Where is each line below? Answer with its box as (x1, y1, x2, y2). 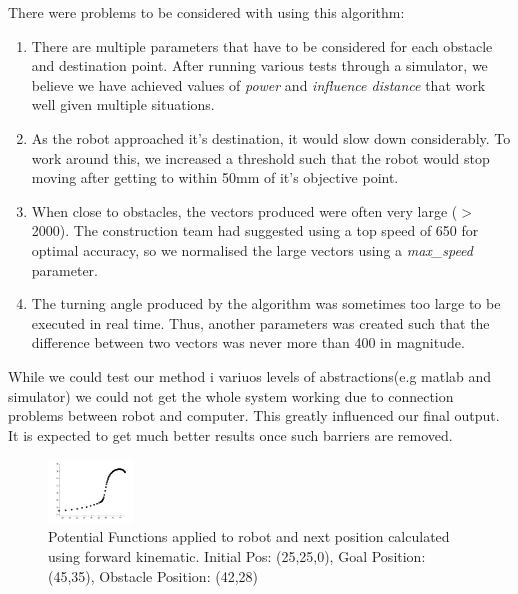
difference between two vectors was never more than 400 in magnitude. (31, 332, 465, 353)
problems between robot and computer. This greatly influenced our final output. (8, 405, 500, 426)
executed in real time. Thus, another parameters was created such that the (31, 312, 490, 333)
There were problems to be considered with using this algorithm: (8, 2, 405, 22)
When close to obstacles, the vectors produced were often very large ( (31, 200, 458, 221)
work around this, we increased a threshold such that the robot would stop (31, 147, 490, 168)
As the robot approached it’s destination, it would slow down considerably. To (31, 127, 511, 148)
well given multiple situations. (31, 94, 215, 115)
